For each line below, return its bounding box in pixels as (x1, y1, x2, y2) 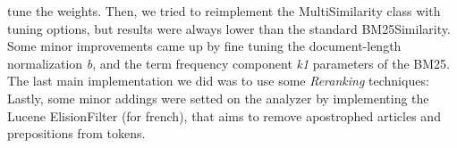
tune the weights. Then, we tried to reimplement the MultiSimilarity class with (7, 2, 441, 20)
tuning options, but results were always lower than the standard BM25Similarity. (7, 19, 451, 37)
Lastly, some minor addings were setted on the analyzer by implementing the (7, 88, 429, 107)
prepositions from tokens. (7, 124, 146, 143)
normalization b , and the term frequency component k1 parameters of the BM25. (7, 53, 450, 72)
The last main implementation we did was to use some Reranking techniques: (7, 71, 429, 90)
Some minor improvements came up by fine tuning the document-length (7, 37, 402, 55)
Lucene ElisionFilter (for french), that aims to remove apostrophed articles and (7, 106, 441, 125)
